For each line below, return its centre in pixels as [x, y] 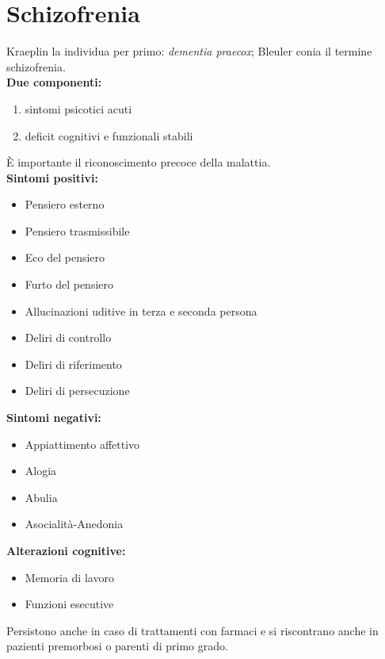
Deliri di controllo [68, 337]
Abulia [41, 497]
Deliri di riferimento [73, 364]
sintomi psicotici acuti [78, 108]
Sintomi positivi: [52, 177]
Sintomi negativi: [54, 418]
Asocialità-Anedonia [74, 524]
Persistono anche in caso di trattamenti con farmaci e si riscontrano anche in [192, 630]
